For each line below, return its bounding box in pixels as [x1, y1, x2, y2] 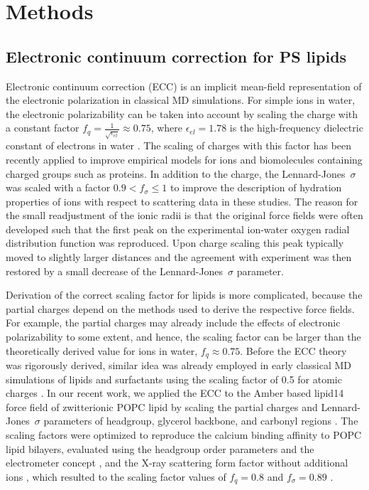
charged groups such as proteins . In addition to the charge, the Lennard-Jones [6, 166, 346, 181]
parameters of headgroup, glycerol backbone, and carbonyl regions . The [43, 413, 358, 428]
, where [150, 120, 183, 135]
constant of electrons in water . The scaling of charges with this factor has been [6, 138, 352, 153]
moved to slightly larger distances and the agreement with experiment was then [6, 250, 352, 265]
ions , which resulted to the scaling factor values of [6, 469, 226, 484]
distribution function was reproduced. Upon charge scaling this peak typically [6, 235, 344, 250]
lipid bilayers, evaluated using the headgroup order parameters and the [6, 441, 314, 456]
